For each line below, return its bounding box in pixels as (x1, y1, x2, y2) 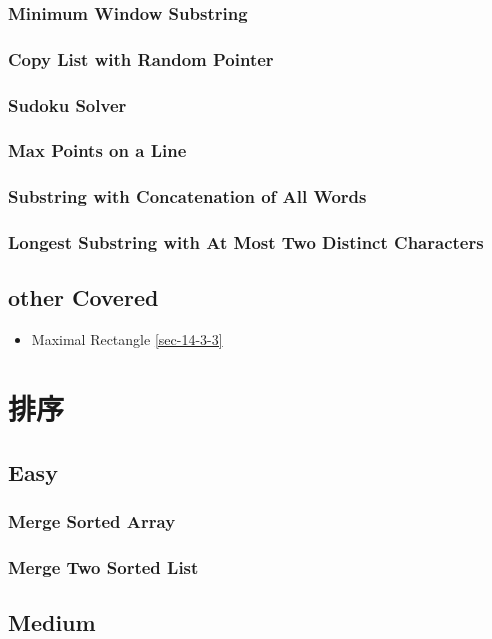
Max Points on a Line (8, 138, 187, 163)
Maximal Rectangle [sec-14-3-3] (31, 329, 223, 350)
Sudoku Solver (8, 92, 127, 117)
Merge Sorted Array (8, 508, 176, 533)
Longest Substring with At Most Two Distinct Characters (8, 230, 484, 255)
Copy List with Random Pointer (8, 46, 274, 71)
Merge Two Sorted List (8, 554, 199, 579)
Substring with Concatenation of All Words (8, 184, 367, 209)
